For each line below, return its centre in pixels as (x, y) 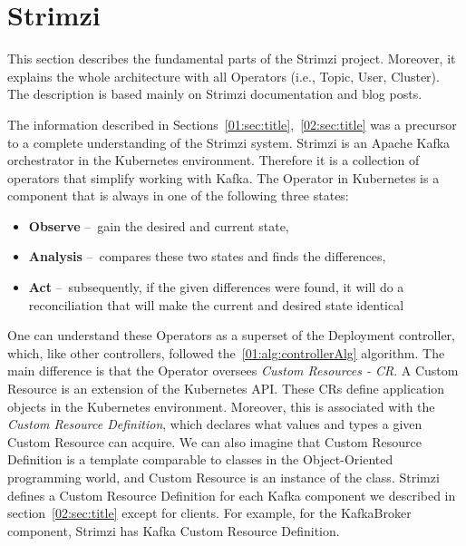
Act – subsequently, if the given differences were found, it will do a (216, 287)
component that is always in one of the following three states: (178, 195)
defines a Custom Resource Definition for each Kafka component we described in (232, 495)
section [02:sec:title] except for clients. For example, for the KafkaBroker (209, 513)
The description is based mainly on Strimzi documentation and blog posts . (215, 94)
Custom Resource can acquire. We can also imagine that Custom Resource (214, 441)
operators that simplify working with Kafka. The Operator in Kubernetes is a (223, 177)
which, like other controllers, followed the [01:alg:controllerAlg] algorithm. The (226, 352)
